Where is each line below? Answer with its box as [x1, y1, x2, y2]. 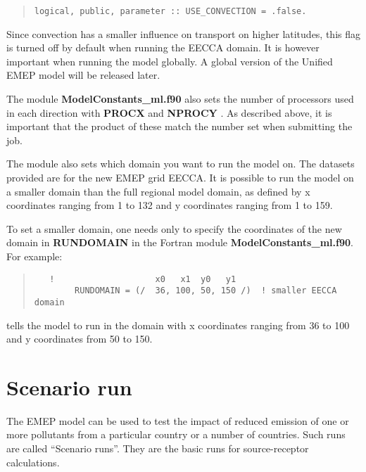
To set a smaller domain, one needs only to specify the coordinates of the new [6, 221, 342, 236]
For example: [6, 248, 63, 263]
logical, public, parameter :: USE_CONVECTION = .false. [34, 6, 307, 16]
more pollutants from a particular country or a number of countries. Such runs [6, 427, 346, 442]
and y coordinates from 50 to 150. [6, 331, 153, 346]
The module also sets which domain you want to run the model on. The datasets [6, 156, 355, 171]
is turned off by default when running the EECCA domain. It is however [6, 40, 320, 55]
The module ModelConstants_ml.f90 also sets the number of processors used [6, 91, 354, 106]
